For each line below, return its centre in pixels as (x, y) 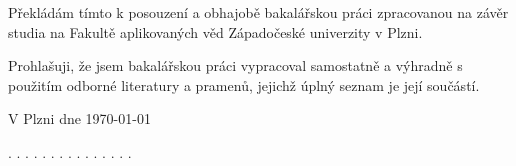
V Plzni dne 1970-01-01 (79, 118)
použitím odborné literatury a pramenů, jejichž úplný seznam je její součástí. (244, 84)
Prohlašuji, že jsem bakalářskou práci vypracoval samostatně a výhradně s (235, 65)
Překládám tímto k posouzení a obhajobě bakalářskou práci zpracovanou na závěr (258, 12)
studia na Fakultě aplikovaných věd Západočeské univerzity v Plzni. (215, 31)
